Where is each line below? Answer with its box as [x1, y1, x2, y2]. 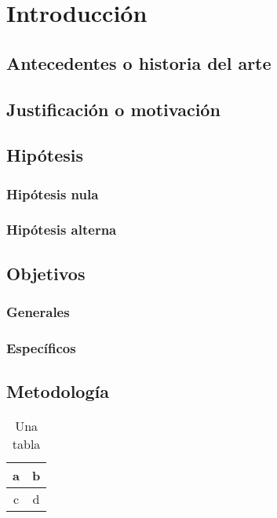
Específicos [6, 337, 76, 357]
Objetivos [6, 261, 86, 285]
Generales [6, 302, 70, 322]
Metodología [6, 379, 109, 403]
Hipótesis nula [6, 184, 99, 203]
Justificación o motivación [6, 97, 221, 121]
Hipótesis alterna [6, 220, 117, 239]
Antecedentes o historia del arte [6, 50, 272, 75]
